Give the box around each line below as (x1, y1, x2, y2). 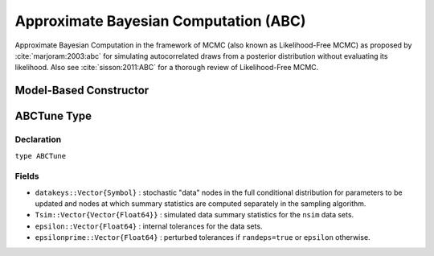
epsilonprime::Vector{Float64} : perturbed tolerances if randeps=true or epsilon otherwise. (35, 233, 371, 242)
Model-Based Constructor (14, 84, 149, 97)
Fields (14, 171, 39, 182)
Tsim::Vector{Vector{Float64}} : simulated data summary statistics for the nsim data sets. (35, 210, 354, 220)
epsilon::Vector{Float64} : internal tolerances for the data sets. (35, 221, 263, 231)
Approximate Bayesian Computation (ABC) (14, 12, 306, 30)
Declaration (14, 134, 62, 145)
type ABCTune (14, 151, 67, 160)
